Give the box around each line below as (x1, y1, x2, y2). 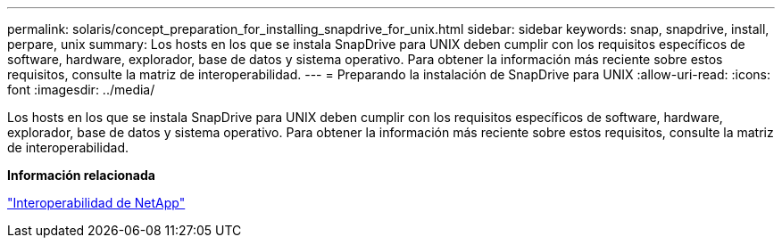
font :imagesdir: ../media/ (7, 82, 155, 97)
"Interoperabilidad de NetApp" (7, 195, 186, 210)
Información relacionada (7, 167, 155, 183)
